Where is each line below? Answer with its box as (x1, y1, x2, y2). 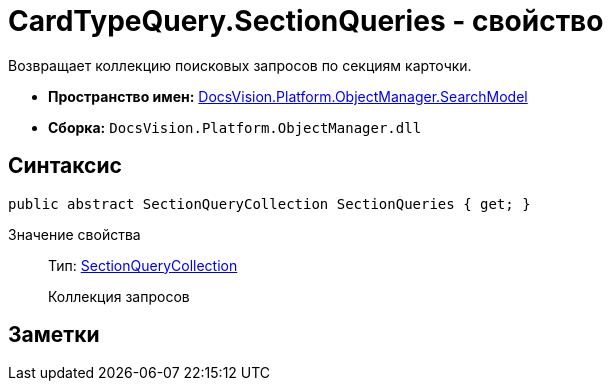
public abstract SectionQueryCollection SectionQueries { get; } (8, 195, 531, 212)
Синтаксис (8, 153, 122, 179)
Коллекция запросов (48, 287, 190, 305)
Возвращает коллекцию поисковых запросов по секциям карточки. (8, 56, 472, 74)
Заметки (8, 322, 100, 348)
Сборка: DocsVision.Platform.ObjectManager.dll (48, 118, 422, 136)
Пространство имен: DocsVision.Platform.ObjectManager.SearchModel (48, 87, 528, 105)
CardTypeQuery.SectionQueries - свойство (8, 4, 604, 38)
